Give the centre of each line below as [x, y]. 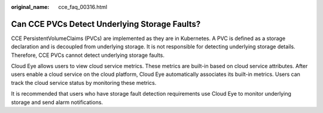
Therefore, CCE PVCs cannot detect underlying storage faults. [88, 55]
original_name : [30, 7]
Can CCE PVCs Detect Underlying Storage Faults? [106, 24]
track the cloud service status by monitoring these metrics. [84, 83]
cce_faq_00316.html [83, 7]
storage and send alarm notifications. [57, 102]
